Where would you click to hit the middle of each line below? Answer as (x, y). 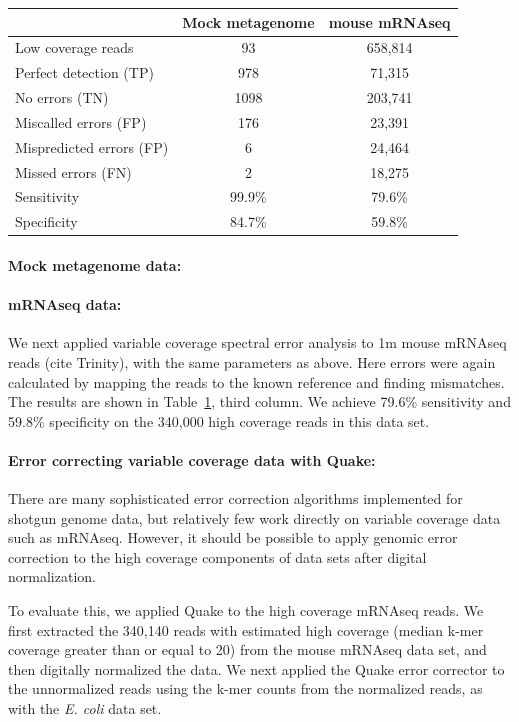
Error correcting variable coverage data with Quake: (192, 459)
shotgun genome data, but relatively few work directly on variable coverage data (254, 517)
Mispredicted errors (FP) (92, 146)
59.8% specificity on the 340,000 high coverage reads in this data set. (219, 420)
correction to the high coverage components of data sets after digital (217, 556)
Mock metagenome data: (95, 264)
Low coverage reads (74, 47)
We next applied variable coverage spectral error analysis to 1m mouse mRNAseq (257, 342)
